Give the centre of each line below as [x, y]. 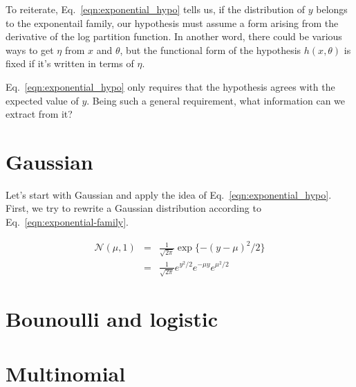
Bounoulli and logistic [112, 319]
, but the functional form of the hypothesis [210, 49]
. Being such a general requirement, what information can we [216, 100]
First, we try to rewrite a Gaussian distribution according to [133, 208]
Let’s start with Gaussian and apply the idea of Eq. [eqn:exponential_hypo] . [169, 194]
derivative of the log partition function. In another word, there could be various [174, 36]
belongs [332, 9]
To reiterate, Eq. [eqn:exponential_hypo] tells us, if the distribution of [156, 9]
